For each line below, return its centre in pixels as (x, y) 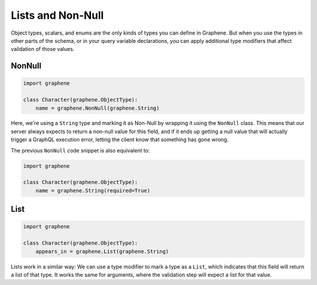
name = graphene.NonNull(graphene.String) (97, 108)
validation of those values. (43, 49)
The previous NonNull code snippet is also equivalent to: (80, 150)
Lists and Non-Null (57, 15)
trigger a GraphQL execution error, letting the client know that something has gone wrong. (120, 140)
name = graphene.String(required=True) (93, 190)
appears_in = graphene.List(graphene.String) (102, 251)
